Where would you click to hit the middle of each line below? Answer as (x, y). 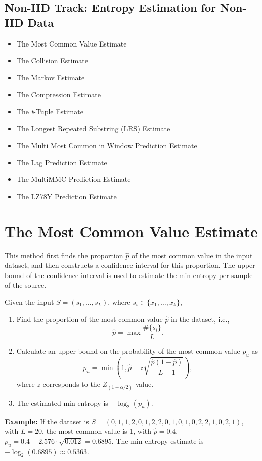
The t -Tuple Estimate (50, 111)
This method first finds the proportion (64, 255)
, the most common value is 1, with (97, 431)
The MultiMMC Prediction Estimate (74, 179)
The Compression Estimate (58, 94)
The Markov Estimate (51, 77)
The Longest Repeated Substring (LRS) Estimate (93, 128)
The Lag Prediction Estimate (62, 162)
